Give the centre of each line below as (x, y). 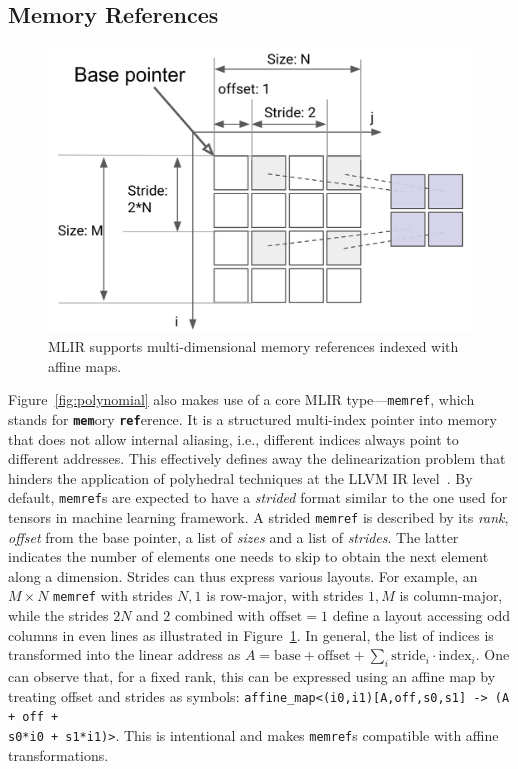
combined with (220, 615)
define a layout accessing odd (421, 615)
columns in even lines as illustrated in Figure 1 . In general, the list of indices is (251, 634)
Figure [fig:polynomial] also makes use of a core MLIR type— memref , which (241, 399)
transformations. (58, 754)
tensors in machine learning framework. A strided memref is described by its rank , (258, 517)
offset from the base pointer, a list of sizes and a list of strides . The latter (233, 536)
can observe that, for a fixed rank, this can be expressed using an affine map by (252, 676)
